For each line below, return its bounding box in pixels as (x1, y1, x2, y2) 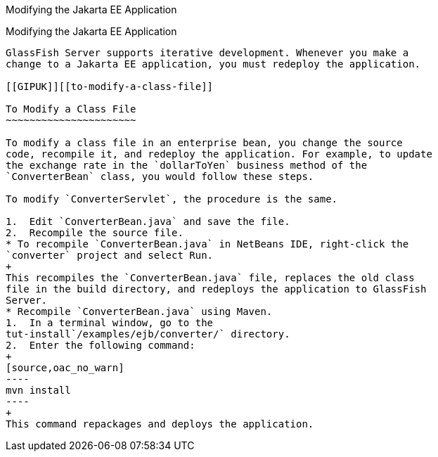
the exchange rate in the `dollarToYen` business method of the (6, 160, 368, 171)
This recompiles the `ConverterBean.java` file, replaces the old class (6, 272, 415, 283)
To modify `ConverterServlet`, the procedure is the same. (6, 193, 338, 205)
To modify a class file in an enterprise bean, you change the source (6, 137, 403, 148)
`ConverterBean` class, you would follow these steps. (6, 171, 314, 182)
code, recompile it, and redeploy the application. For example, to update (6, 148, 432, 160)
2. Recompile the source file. (6, 227, 183, 238)
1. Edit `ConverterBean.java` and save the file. (6, 216, 290, 227)
